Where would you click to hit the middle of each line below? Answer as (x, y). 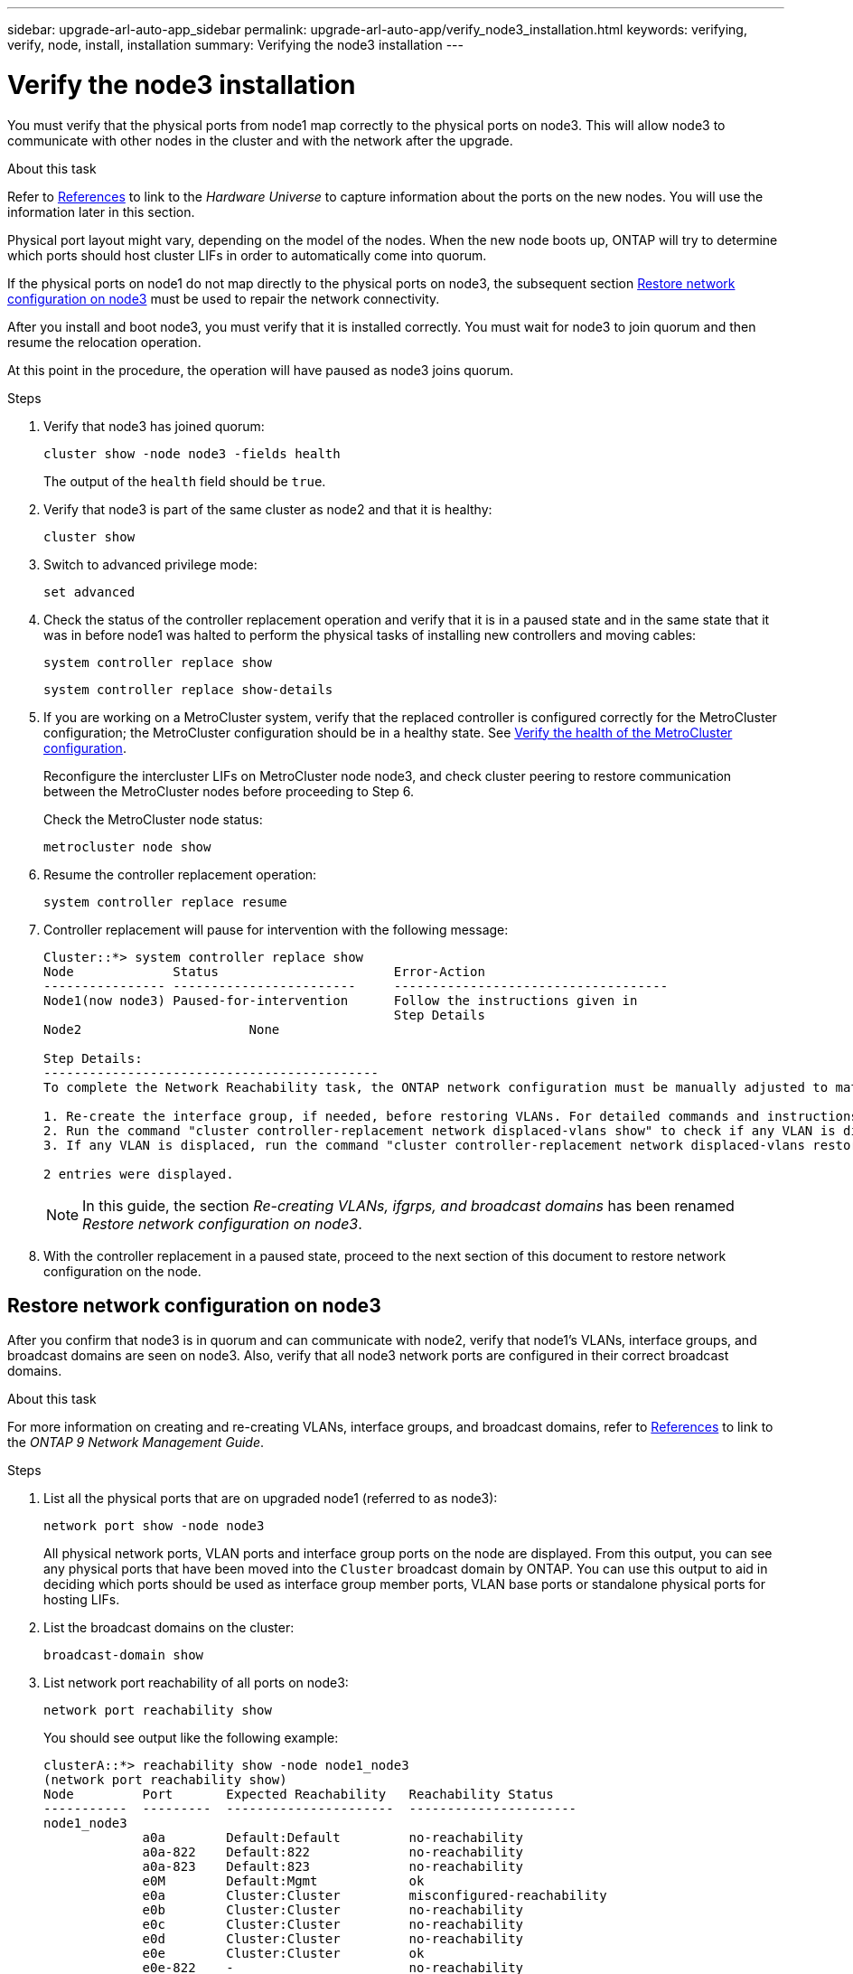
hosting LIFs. (82, 1600)
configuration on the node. (122, 1271)
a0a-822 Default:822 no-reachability (333, 1852)
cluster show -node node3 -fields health (192, 453)
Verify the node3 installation (182, 85)
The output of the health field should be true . (185, 481)
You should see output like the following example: (191, 1738)
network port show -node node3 (154, 1526)
